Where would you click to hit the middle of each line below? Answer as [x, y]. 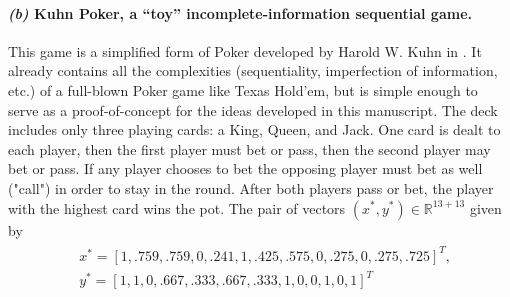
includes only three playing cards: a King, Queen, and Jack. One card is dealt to [254, 129]
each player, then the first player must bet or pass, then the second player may [249, 148]
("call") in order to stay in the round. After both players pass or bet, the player [251, 187]
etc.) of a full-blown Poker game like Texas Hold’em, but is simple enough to [243, 89]
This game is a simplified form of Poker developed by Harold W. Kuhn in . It [245, 50]
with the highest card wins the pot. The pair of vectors [177, 207]
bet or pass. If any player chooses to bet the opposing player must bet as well [245, 168]
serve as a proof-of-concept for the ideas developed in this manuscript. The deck [253, 109]
